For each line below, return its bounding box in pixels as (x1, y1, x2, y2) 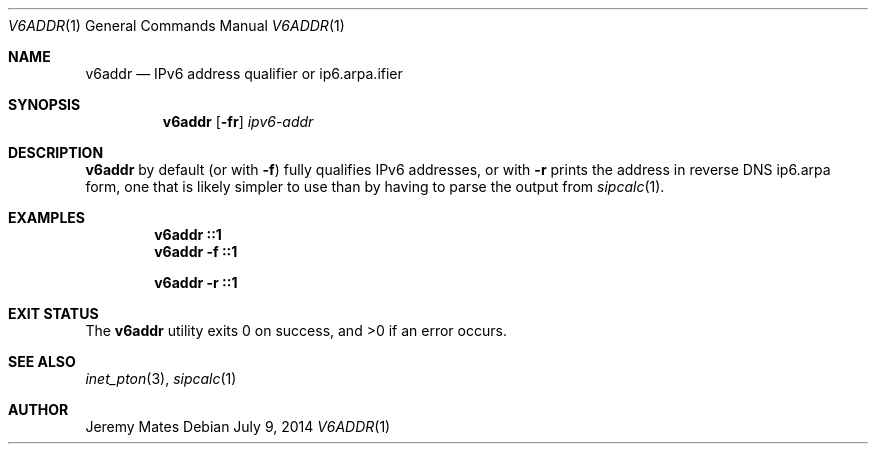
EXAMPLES (8, 209, 85, 226)
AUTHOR (8, 401, 69, 418)
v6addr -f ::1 (154, 243, 238, 260)
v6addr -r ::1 (154, 274, 238, 291)
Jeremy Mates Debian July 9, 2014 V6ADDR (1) (85, 418, 391, 435)
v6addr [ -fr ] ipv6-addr (162, 113, 314, 130)
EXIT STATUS (8, 305, 99, 322)
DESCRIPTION (8, 144, 104, 161)
